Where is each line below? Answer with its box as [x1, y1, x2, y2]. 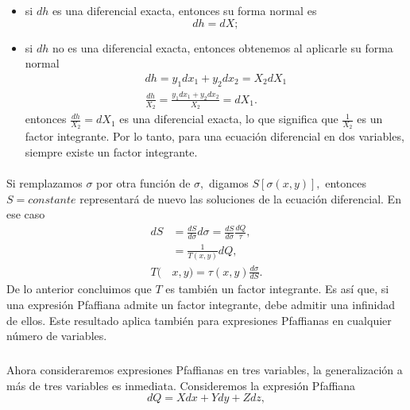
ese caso [6, 206, 45, 222]
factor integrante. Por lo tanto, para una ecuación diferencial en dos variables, [25, 128, 404, 145]
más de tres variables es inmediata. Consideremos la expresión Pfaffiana [6, 377, 356, 393]
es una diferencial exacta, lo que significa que [119, 110, 338, 127]
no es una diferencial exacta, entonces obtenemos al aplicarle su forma [52, 39, 393, 56]
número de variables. [6, 327, 107, 344]
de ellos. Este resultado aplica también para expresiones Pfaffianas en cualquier [6, 311, 392, 328]
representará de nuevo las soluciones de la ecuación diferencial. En [79, 190, 401, 207]
